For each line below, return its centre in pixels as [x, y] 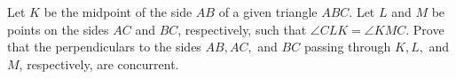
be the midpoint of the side [118, 12]
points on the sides [58, 29]
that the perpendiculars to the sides [104, 47]
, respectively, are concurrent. [99, 63]
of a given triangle [268, 12]
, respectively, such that [242, 29]
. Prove [425, 29]
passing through [347, 47]
